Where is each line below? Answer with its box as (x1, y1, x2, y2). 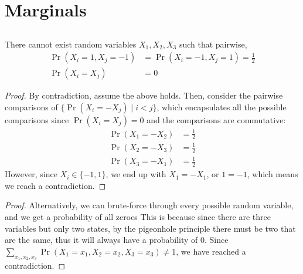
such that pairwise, (179, 38, 247, 50)
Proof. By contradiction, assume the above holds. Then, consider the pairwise (5, 89, 283, 102)
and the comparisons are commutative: (147, 114, 286, 126)
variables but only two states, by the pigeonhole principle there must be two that (5, 222, 296, 234)
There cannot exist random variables (5, 38, 137, 50)
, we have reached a (176, 245, 246, 257)
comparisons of (5, 101, 58, 113)
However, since (5, 168, 57, 180)
